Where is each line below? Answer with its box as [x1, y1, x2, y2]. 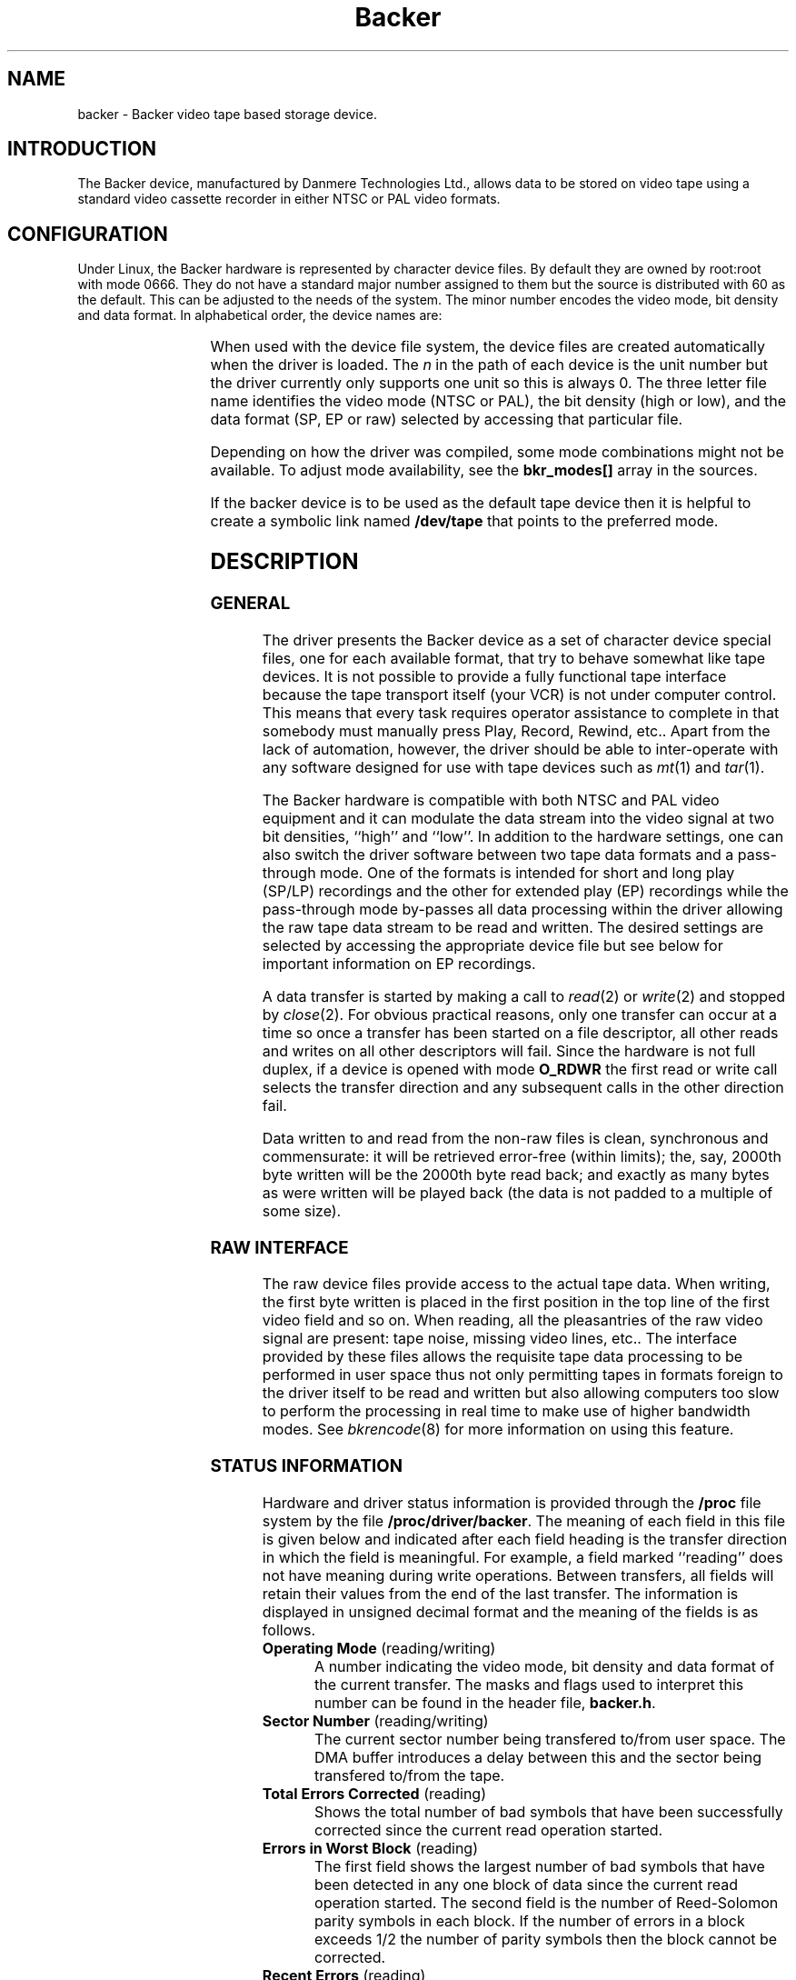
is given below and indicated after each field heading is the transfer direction [262, 1529, 788, 1548]
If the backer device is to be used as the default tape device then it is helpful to [210, 494, 751, 513]
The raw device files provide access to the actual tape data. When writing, [262, 1275, 771, 1294]
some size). [262, 1201, 342, 1220]
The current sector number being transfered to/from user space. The [314, 1729, 786, 1748]
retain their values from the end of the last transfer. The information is [262, 1584, 739, 1603]
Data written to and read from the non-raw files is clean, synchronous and [262, 1128, 769, 1147]
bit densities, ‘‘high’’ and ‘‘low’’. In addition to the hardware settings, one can [262, 826, 784, 845]
